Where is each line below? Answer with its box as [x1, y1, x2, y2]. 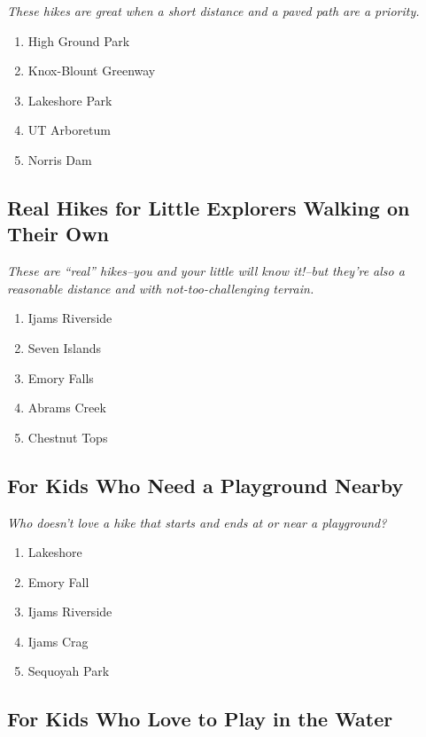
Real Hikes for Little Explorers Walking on [7, 193, 410, 221]
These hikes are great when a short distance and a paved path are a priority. [7, 2, 420, 20]
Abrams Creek [27, 398, 106, 417]
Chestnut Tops [27, 427, 108, 446]
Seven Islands [27, 338, 102, 357]
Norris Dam [27, 150, 92, 169]
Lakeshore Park [27, 90, 112, 109]
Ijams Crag [27, 631, 89, 650]
